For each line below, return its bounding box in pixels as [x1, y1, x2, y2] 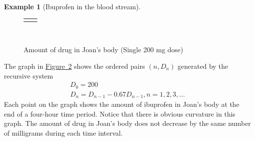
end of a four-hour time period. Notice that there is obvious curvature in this [4, 108, 235, 119]
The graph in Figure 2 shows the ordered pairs [4, 61, 145, 71]
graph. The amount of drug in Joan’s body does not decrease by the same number [4, 118, 251, 128]
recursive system [4, 70, 53, 81]
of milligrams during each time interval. [4, 127, 123, 138]
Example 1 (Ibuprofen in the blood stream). [4, 1, 141, 11]
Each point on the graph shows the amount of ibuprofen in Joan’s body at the [4, 99, 239, 109]
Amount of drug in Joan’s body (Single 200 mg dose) [24, 44, 183, 55]
